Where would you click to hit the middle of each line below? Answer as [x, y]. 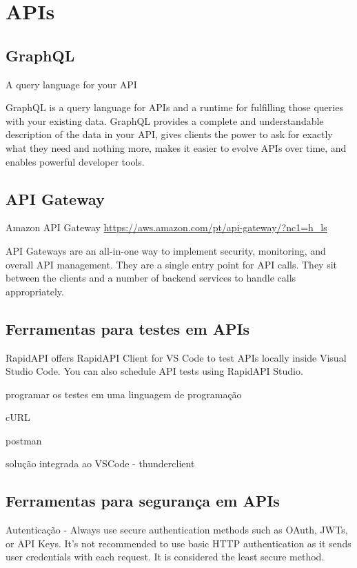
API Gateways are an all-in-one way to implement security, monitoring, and [166, 250]
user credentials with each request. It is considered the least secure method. [165, 557]
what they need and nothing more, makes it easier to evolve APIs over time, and [176, 147]
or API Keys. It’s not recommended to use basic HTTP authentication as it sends [178, 543]
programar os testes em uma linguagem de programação [124, 394]
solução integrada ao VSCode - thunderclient [100, 463]
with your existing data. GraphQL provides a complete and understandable [165, 120]
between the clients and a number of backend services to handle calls [151, 278]
